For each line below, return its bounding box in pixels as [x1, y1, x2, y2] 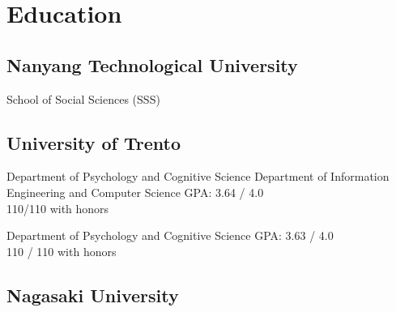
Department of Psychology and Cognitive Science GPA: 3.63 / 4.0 [6, 227, 334, 244]
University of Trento [6, 130, 181, 155]
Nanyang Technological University [6, 52, 298, 77]
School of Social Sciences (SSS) [6, 90, 160, 107]
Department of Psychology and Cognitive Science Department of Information [6, 168, 390, 185]
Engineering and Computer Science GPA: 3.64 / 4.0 [6, 183, 264, 200]
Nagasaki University [6, 282, 179, 307]
